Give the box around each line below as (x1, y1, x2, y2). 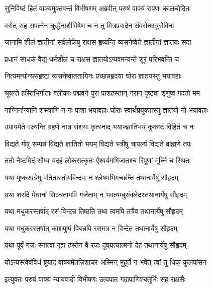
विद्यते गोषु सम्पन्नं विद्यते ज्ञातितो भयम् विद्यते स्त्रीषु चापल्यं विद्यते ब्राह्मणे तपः (5, 138, 192, 149)
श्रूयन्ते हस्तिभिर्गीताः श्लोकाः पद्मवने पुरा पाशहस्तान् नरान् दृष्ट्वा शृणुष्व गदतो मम (5, 87, 200, 98)
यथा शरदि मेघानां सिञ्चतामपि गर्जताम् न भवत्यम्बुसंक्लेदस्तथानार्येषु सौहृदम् (5, 189, 187, 199)
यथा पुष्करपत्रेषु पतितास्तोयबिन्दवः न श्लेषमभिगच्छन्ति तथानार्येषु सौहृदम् (5, 172, 179, 182)
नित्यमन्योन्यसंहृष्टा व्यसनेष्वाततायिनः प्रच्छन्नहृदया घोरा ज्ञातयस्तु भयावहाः (5, 70, 182, 81)
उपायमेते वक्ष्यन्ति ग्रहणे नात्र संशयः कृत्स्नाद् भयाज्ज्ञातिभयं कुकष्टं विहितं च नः (5, 121, 195, 132)
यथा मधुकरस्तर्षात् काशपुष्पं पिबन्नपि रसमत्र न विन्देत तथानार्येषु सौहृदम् (5, 223, 177, 233)
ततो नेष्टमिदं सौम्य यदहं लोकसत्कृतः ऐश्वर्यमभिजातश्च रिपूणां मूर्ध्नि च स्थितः (5, 155, 191, 166)
